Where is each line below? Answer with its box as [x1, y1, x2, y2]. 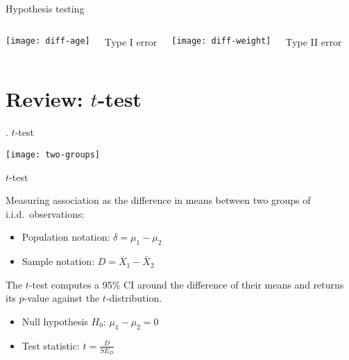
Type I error [104, 34, 158, 49]
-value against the [24, 291, 100, 305]
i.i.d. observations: [6, 206, 85, 221]
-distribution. [105, 291, 162, 305]
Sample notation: [22, 254, 95, 268]
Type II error [285, 34, 342, 49]
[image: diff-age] [6, 35, 90, 46]
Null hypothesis [22, 314, 88, 328]
